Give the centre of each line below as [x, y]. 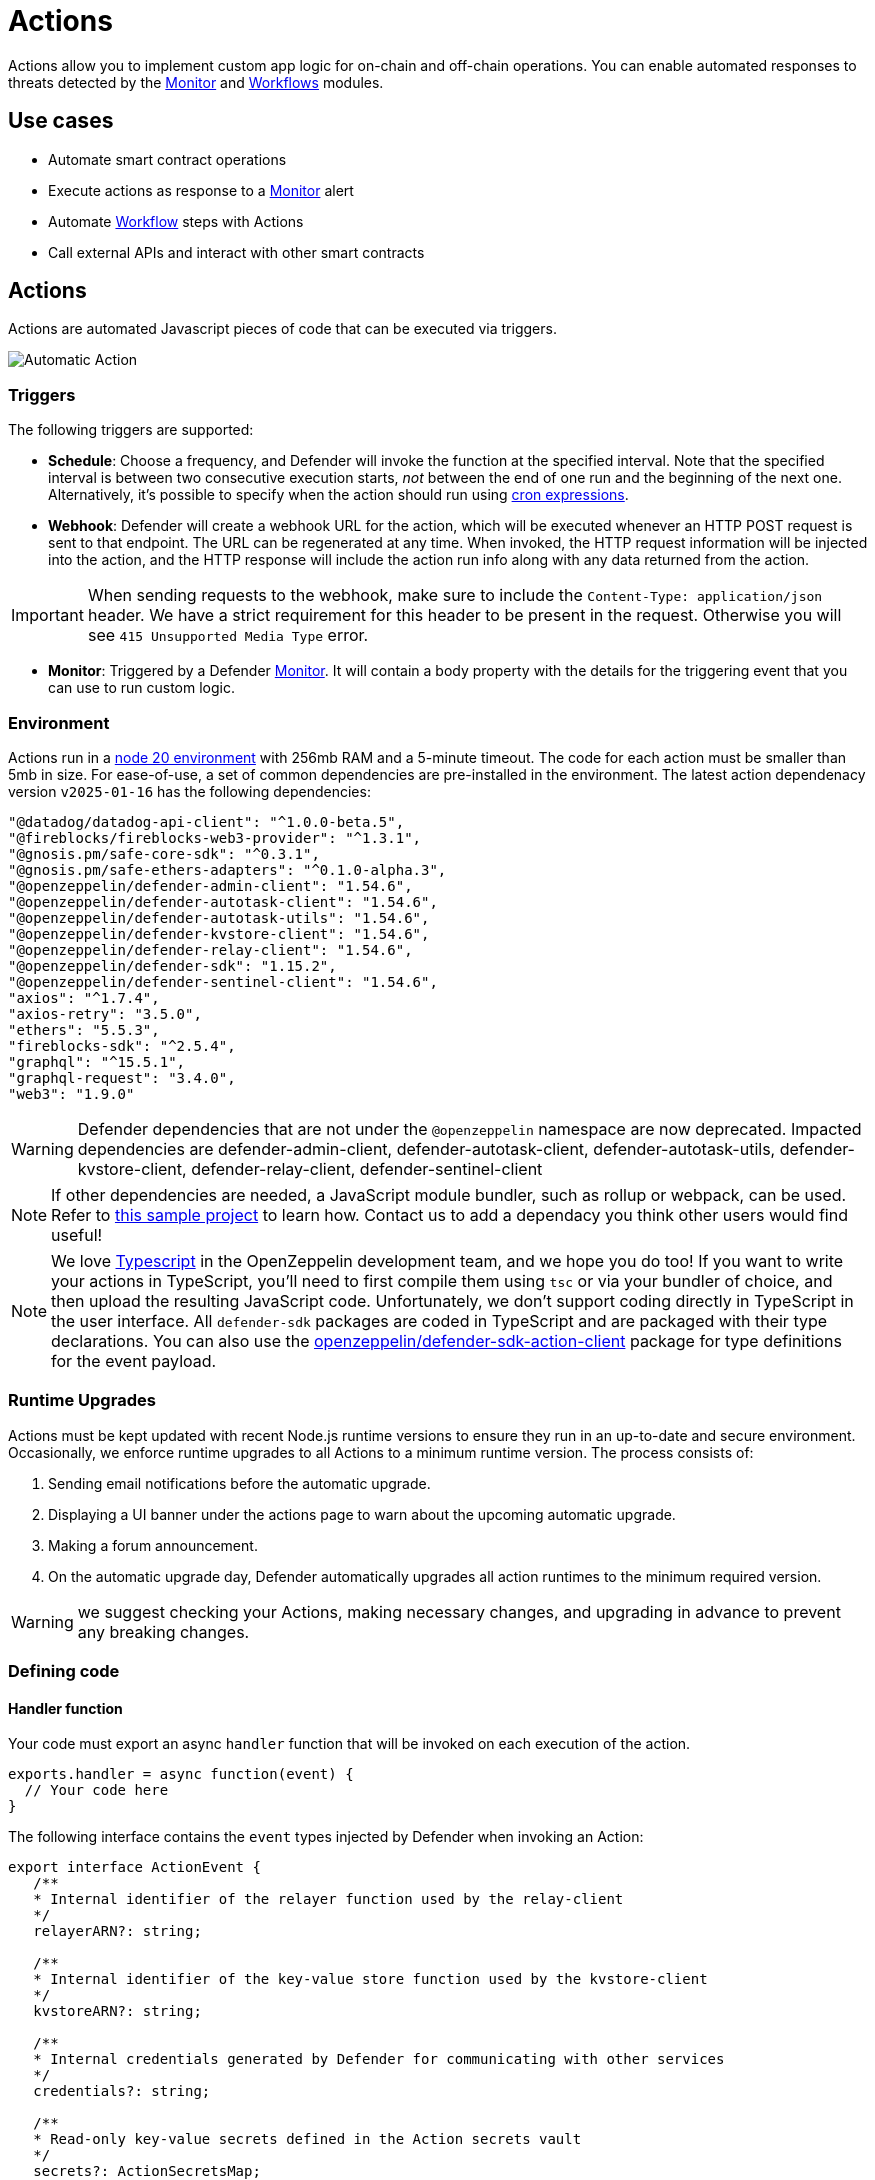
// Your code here [96, 1790]
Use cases [61, 121]
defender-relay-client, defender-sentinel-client [367, 1168]
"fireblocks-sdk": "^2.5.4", [122, 1045]
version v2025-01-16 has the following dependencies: [189, 791]
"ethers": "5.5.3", [84, 1029]
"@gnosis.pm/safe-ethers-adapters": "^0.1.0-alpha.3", [227, 869]
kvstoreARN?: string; [117, 2011]
